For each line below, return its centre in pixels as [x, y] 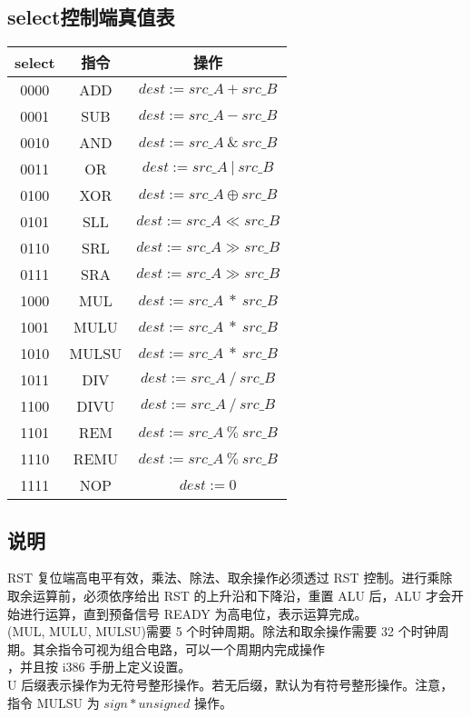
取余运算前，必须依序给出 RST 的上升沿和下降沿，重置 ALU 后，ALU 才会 [230, 595]
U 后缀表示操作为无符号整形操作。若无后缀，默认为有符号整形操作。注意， [231, 684]
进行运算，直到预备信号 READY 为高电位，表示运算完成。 [193, 613]
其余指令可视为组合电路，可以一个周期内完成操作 [178, 648]
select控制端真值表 [91, 17]
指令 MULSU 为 [54, 702]
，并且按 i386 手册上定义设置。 [99, 667]
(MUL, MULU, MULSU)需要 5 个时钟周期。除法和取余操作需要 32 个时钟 [222, 631]
